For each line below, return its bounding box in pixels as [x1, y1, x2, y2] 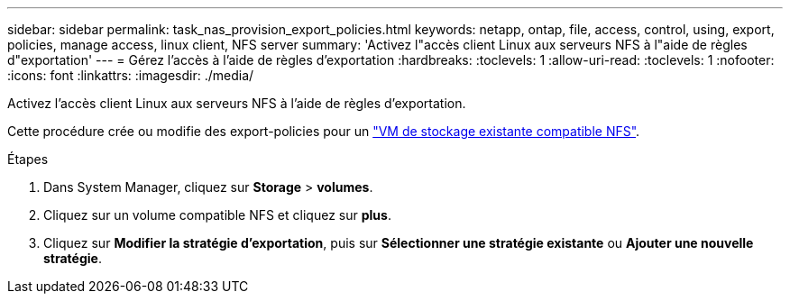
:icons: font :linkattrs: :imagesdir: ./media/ [7, 68, 254, 83]
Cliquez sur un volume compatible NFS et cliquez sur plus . [43, 207, 391, 223]
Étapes [7, 151, 49, 167]
